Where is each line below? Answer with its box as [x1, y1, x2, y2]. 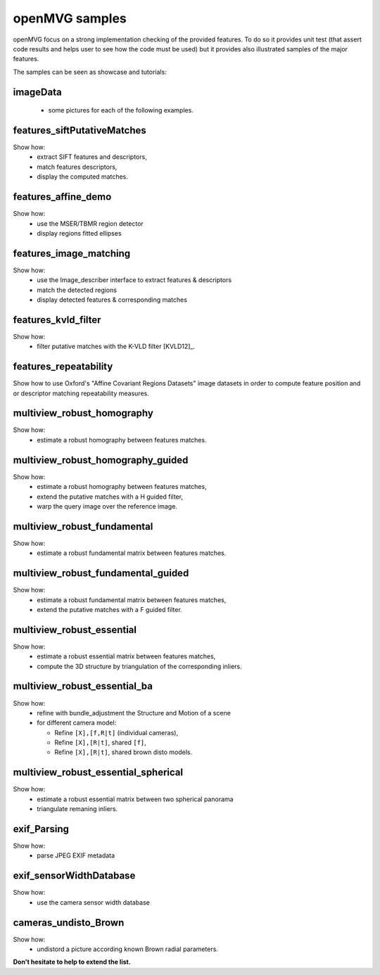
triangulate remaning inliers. [37, 805, 118, 813]
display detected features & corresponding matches [37, 295, 188, 304]
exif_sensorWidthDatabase [13, 869, 136, 882]
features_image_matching [13, 247, 131, 260]
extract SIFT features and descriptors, [37, 153, 147, 161]
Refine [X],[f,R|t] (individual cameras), [54, 728, 179, 737]
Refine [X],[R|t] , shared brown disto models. [54, 748, 193, 756]
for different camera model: [37, 718, 117, 727]
